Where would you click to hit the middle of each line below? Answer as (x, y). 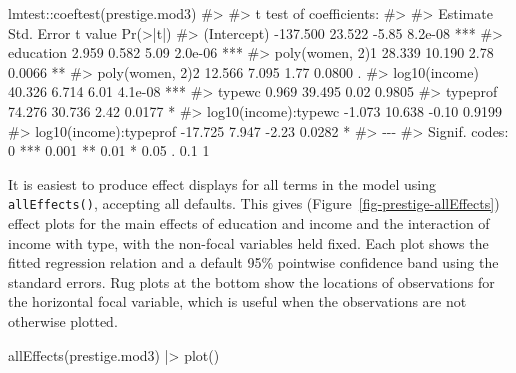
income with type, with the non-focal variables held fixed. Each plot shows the (248, 242)
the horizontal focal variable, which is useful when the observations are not (237, 301)
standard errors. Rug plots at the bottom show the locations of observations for (251, 281)
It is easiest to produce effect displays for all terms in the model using (222, 183)
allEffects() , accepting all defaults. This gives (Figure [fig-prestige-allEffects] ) (254, 203)
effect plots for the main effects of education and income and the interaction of (249, 223)
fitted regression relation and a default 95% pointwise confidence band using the (253, 262)
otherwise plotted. (63, 320)
